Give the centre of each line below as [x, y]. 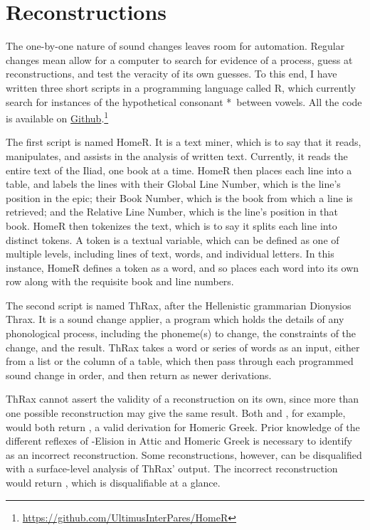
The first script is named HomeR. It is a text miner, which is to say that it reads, [184, 142]
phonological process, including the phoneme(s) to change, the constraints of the [181, 333]
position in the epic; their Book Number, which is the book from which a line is [179, 197]
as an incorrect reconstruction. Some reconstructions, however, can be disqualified [184, 454]
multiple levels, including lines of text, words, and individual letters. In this [170, 254]
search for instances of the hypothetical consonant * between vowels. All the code [184, 101]
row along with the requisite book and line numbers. [120, 281]
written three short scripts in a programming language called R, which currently [181, 87]
